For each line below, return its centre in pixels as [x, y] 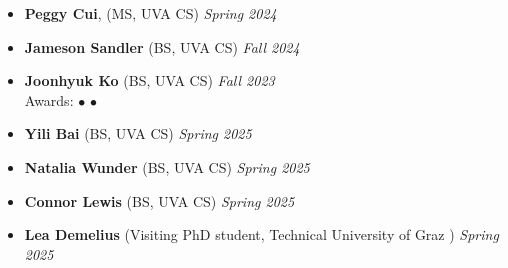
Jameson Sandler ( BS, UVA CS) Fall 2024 [162, 46]
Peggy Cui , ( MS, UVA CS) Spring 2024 [150, 13]
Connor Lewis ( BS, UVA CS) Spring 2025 [159, 200]
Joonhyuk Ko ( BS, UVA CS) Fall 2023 [149, 80]
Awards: [49, 99]
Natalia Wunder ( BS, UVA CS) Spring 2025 [167, 166]
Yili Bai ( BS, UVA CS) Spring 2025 [138, 133]
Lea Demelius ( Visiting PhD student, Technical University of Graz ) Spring [261, 234]
